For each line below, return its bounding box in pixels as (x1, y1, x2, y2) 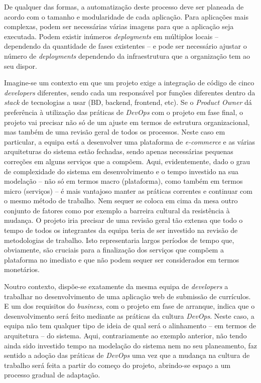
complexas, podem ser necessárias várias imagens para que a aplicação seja (4, 21, 234, 32)
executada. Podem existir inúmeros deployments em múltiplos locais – (4, 31, 218, 41)
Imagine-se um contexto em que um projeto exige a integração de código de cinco (4, 77, 254, 88)
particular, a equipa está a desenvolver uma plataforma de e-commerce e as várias (4, 136, 255, 147)
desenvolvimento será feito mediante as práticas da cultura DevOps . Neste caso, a (4, 310, 254, 321)
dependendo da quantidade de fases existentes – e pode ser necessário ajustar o (4, 41, 247, 51)
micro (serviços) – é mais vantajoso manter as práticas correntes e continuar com (4, 185, 252, 196)
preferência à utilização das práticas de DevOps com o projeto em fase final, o (4, 106, 243, 117)
